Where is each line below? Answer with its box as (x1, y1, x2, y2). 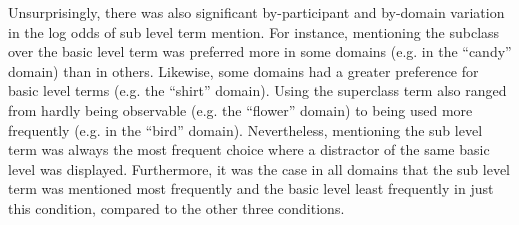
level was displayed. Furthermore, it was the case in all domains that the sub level (8, 158, 511, 179)
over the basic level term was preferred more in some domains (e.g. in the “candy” (8, 41, 512, 62)
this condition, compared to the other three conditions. (8, 197, 345, 218)
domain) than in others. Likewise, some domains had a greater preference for (8, 60, 479, 81)
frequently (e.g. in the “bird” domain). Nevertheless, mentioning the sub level (8, 119, 483, 140)
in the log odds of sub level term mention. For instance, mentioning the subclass (8, 21, 500, 42)
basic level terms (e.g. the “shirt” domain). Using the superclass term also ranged (8, 80, 507, 101)
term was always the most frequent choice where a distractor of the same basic (8, 139, 490, 160)
